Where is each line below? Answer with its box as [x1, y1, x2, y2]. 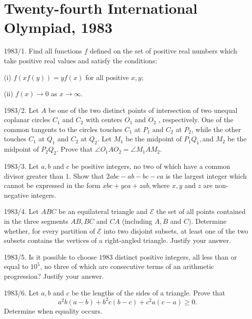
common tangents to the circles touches [4, 124, 123, 134]
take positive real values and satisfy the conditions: [4, 55, 157, 65]
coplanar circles [4, 114, 50, 125]
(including [122, 216, 152, 226]
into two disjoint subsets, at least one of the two [103, 225, 248, 236]
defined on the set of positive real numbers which [90, 46, 237, 56]
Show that [73, 170, 104, 181]
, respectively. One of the [158, 114, 233, 125]
